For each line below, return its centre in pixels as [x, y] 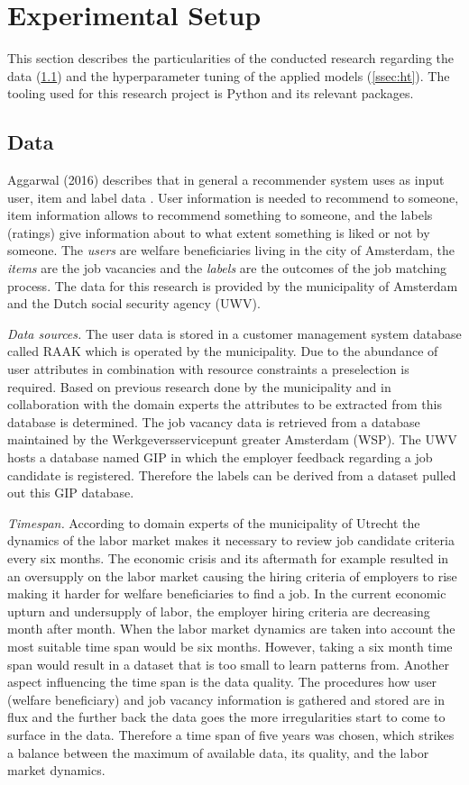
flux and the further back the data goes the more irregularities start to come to [226, 717]
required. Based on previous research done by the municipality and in [199, 386]
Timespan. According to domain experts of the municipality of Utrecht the [214, 522]
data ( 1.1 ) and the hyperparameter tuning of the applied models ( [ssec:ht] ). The [229, 75]
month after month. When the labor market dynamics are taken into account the [231, 629]
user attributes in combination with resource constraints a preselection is [208, 369]
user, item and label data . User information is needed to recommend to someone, [233, 197]
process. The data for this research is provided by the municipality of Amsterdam [233, 285]
